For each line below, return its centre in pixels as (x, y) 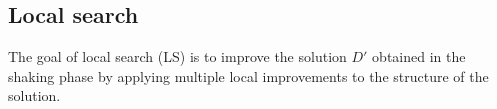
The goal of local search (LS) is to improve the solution (177, 56)
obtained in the (419, 56)
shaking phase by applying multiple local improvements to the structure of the (248, 75)
